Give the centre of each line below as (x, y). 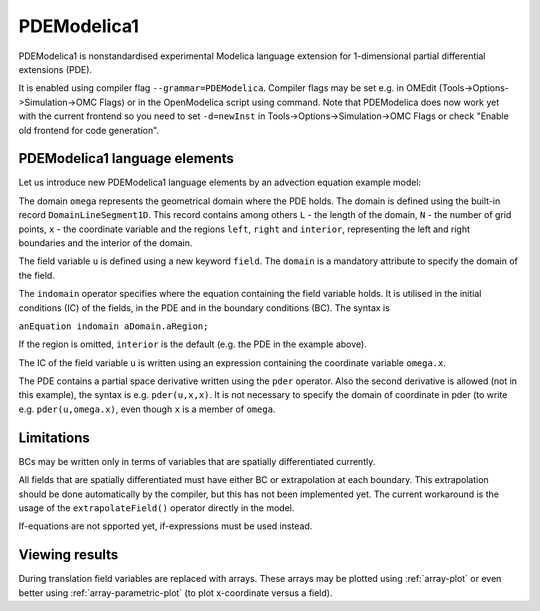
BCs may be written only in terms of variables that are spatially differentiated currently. (197, 461)
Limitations (54, 437)
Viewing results (68, 555)
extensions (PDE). (55, 69)
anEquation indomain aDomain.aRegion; (113, 326)
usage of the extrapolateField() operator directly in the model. (156, 507)
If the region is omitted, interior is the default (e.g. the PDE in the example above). (192, 344)
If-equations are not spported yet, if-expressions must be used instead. (165, 526)
